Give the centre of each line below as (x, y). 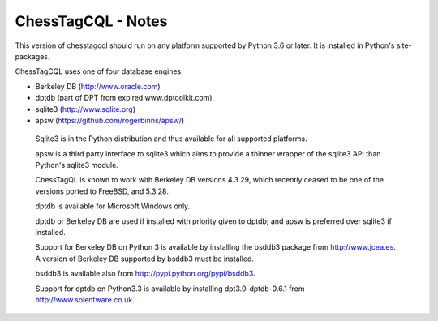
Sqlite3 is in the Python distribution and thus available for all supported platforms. (171, 139)
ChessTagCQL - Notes (91, 21)
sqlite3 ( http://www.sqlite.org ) (86, 109)
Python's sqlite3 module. (77, 165)
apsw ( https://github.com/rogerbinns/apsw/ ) (110, 120)
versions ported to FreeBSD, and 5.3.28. (102, 191)
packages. (32, 56)
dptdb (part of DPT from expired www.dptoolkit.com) (124, 98)
